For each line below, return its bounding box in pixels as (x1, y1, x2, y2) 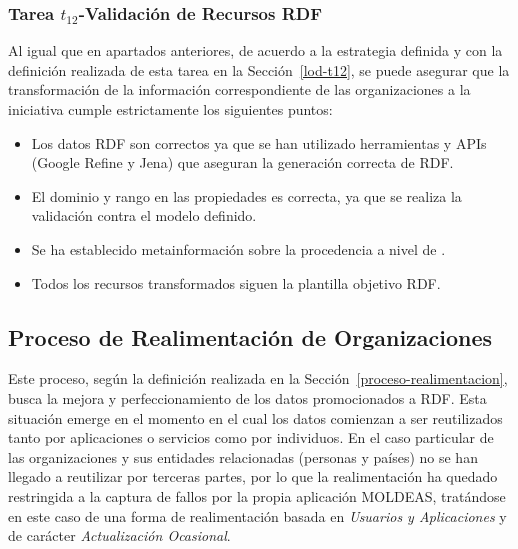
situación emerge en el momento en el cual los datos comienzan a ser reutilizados (8, 407, 503, 428)
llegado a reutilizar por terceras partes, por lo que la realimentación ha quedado (8, 466, 498, 487)
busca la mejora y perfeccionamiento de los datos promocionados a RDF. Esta (8, 387, 487, 408)
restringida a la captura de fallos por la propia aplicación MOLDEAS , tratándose (8, 485, 506, 506)
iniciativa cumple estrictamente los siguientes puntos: (8, 99, 333, 119)
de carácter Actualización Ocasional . (8, 525, 231, 546)
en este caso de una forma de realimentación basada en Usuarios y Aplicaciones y (8, 505, 507, 526)
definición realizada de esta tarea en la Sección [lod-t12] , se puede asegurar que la (8, 59, 510, 80)
